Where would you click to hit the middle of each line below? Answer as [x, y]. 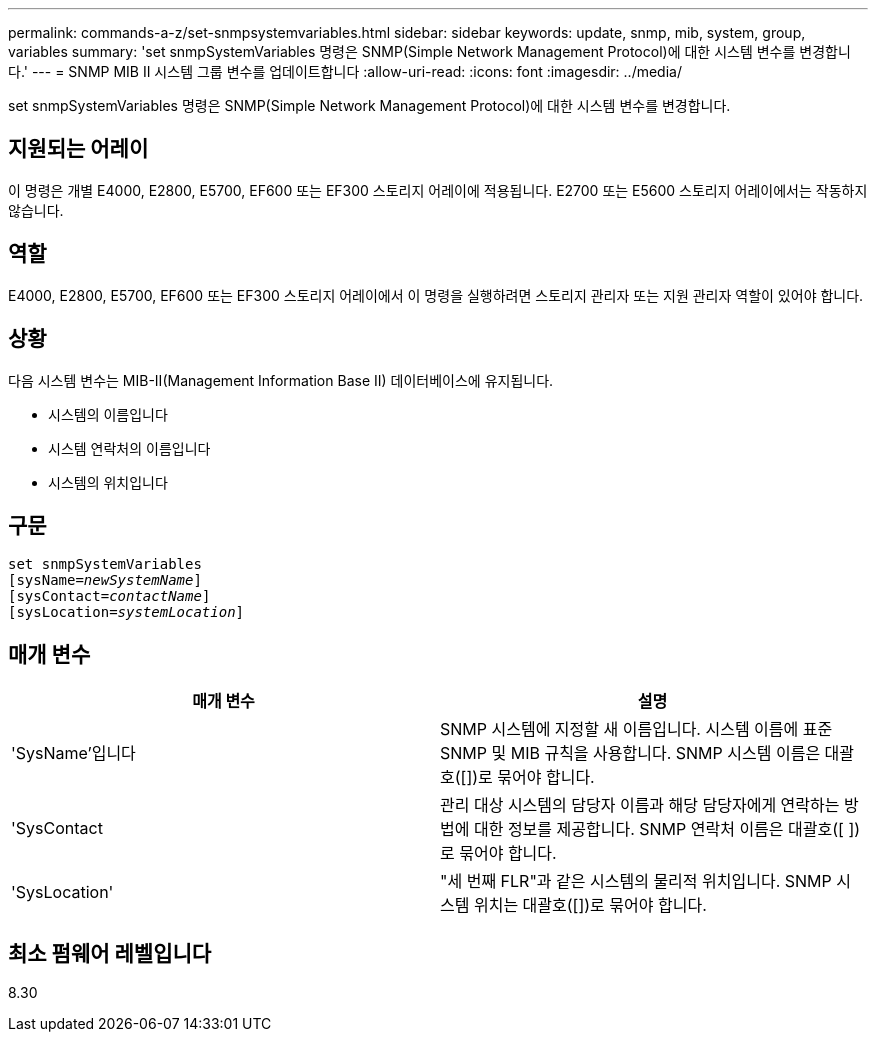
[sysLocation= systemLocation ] [126, 612]
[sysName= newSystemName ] [105, 580]
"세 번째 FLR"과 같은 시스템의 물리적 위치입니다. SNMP [636, 881]
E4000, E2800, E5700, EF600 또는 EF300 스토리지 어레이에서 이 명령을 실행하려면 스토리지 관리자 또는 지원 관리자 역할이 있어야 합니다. [436, 295]
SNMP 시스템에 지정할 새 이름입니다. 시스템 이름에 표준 [636, 729]
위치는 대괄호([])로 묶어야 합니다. [590, 905]
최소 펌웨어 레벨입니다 [110, 953]
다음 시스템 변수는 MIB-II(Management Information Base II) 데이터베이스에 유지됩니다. [281, 380]
